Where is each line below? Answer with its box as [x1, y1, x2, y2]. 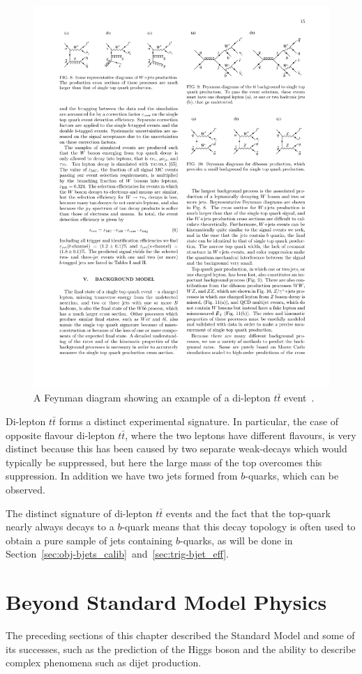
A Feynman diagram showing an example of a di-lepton [33, 390, 271, 405]
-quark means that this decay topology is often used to [121, 519, 356, 534]
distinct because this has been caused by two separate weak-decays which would [6, 441, 347, 456]
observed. [6, 482, 45, 497]
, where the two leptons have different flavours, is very [125, 427, 356, 442]
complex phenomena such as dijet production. [6, 655, 202, 670]
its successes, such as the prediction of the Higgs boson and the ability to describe [6, 641, 356, 656]
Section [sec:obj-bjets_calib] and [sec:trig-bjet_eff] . [6, 546, 229, 561]
